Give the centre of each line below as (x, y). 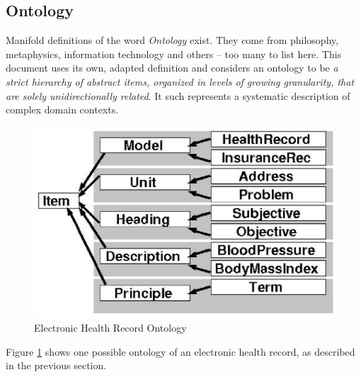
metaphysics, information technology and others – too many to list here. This (174, 54)
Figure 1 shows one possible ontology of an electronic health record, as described (180, 351)
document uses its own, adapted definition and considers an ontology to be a (172, 68)
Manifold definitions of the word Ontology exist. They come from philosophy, (172, 40)
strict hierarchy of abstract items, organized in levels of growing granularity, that (180, 81)
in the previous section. (56, 365)
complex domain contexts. (62, 109)
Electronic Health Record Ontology (110, 327)
